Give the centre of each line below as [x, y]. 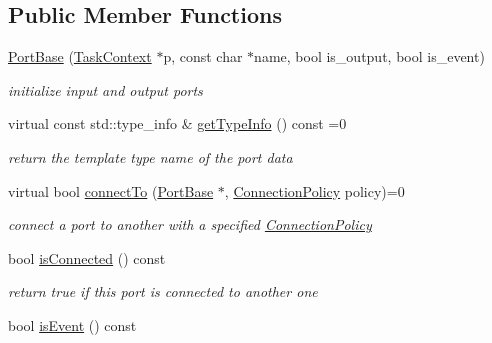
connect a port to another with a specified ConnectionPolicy [190, 224]
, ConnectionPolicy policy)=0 [314, 190]
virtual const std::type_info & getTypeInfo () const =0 [177, 123]
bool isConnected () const [87, 257]
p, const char [203, 56]
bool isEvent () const [72, 324]
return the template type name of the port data [150, 156]
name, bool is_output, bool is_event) [369, 56]
